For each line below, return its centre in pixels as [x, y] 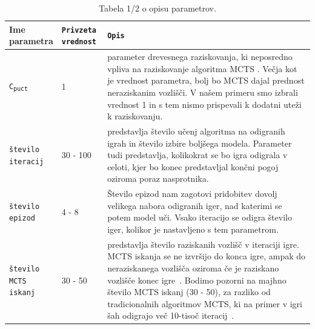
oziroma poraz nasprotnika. [158, 178]
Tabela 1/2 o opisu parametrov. [157, 8]
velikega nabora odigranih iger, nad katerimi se [195, 205]
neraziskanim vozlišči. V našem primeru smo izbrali [203, 92]
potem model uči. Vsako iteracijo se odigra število [200, 217]
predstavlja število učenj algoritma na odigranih [196, 131]
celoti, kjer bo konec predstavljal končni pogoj [193, 166]
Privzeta [79, 30]
